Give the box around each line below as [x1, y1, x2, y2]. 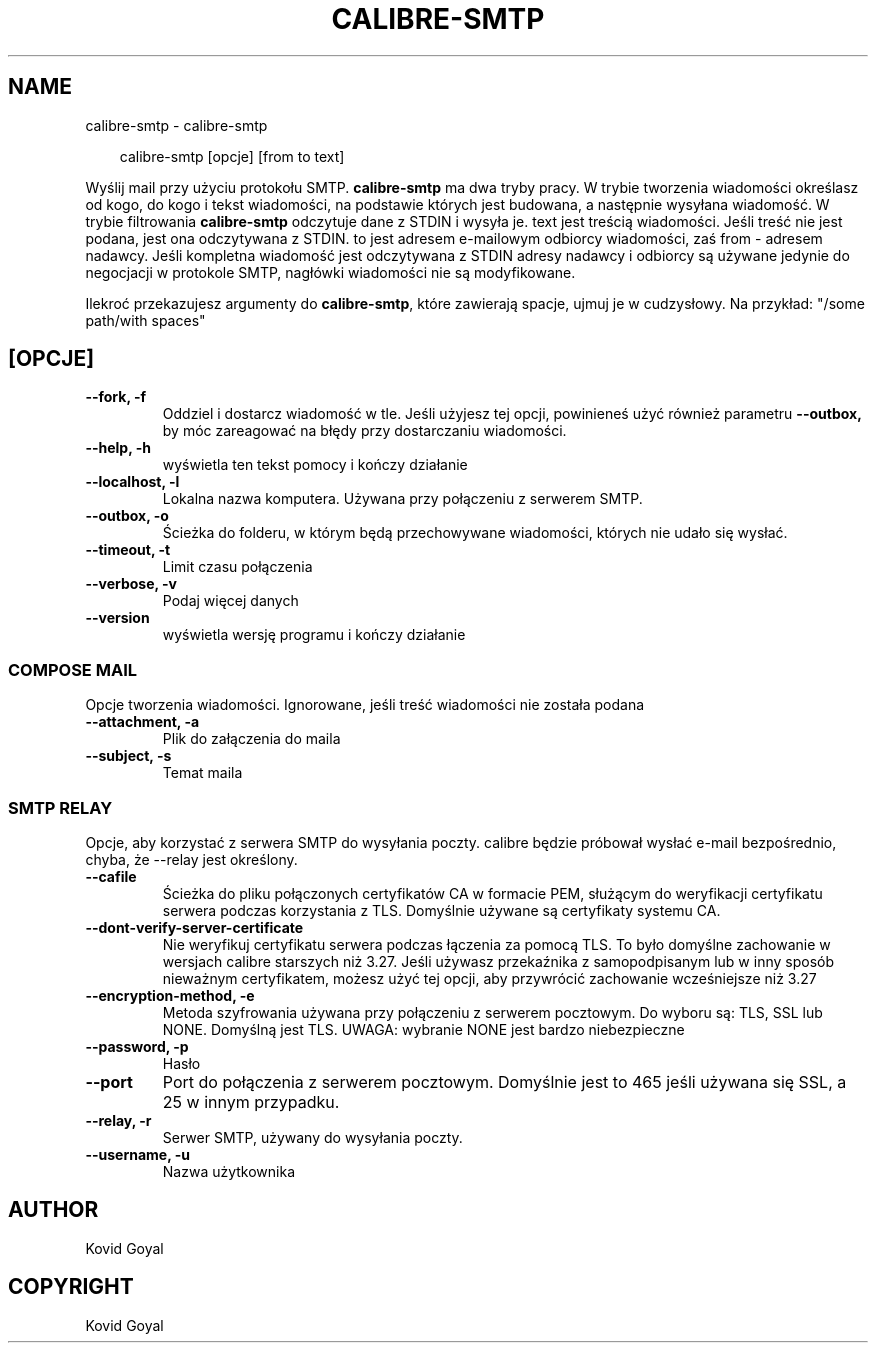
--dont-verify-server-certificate [85, 918, 304, 936]
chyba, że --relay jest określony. [85, 850, 298, 868]
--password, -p [85, 1037, 189, 1055]
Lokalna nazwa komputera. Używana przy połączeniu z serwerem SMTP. [162, 490, 643, 508]
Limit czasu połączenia [162, 558, 313, 576]
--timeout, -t [85, 541, 171, 559]
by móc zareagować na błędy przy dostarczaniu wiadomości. [162, 422, 567, 440]
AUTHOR [8, 1197, 99, 1223]
